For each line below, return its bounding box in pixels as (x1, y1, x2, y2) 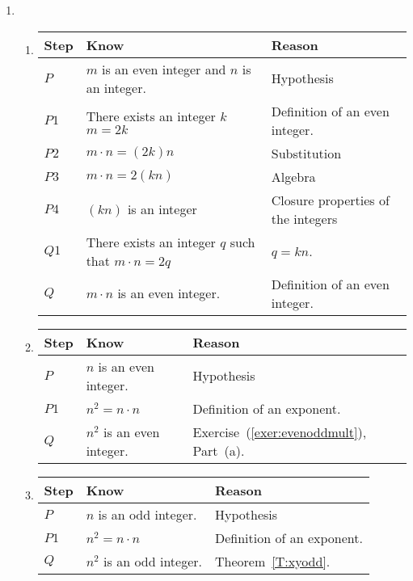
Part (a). (192, 440, 245, 460)
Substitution (271, 143, 342, 162)
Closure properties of (271, 190, 390, 209)
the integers (271, 208, 338, 228)
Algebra (271, 166, 316, 186)
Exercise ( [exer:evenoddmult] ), (192, 422, 367, 441)
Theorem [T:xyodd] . (215, 551, 331, 570)
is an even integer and (102, 59, 226, 78)
